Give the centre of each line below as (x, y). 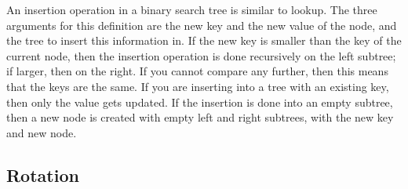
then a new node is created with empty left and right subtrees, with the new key (200, 117)
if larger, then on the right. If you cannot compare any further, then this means (197, 71)
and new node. (42, 132)
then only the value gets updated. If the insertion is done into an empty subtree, (200, 102)
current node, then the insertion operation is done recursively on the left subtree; (201, 55)
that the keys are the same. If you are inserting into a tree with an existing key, (198, 86)
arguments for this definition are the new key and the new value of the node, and (202, 25)
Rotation (43, 174)
